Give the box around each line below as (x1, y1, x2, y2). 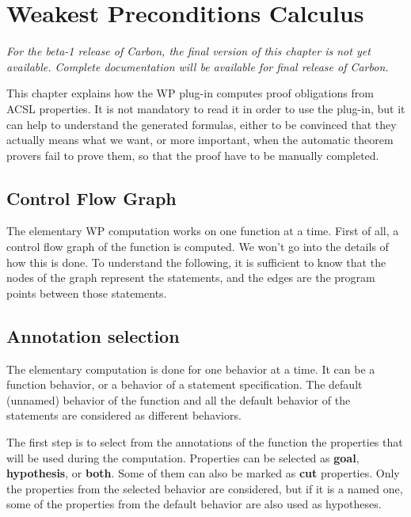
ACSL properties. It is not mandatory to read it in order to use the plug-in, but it (6, 100, 405, 116)
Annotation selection (6, 323, 180, 348)
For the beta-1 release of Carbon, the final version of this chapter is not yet (6, 43, 371, 59)
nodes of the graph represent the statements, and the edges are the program (6, 269, 375, 286)
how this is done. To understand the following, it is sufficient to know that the (6, 253, 386, 270)
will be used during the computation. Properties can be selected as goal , (6, 449, 360, 466)
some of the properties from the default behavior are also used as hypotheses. (6, 496, 382, 512)
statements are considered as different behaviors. (6, 407, 242, 424)
